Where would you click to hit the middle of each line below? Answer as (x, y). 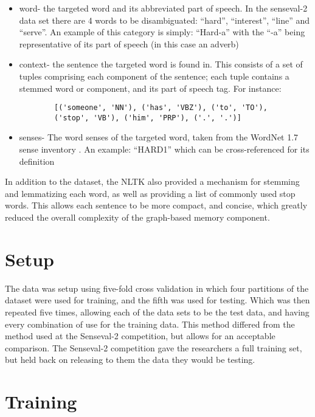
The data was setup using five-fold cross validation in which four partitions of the (157, 288)
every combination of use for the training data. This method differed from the (150, 324)
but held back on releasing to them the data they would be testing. (130, 360)
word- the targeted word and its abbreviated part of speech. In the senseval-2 (163, 8)
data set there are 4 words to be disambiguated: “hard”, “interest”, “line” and (164, 20)
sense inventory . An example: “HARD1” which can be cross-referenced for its (164, 149)
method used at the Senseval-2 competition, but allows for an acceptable (140, 336)
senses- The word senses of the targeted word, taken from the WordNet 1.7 (159, 137)
